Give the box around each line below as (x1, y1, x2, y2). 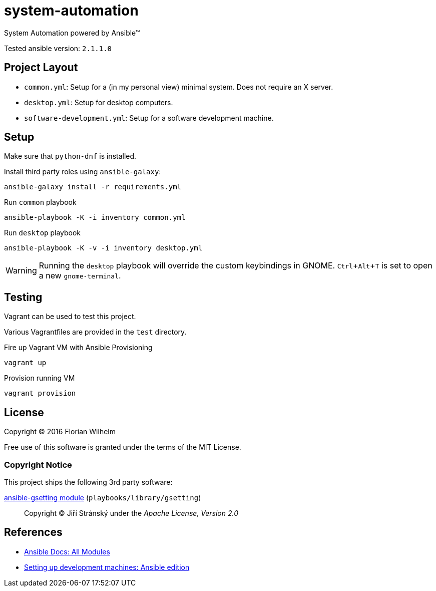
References (4, 526, 63, 539)
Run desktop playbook (4, 228, 81, 237)
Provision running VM (4, 374, 75, 383)
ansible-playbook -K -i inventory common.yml (4, 213, 186, 222)
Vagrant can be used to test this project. (4, 312, 136, 321)
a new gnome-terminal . (39, 270, 121, 281)
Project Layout (4, 61, 78, 74)
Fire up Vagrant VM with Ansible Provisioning (4, 343, 153, 352)
